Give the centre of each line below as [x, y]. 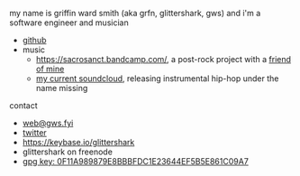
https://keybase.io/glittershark [78, 142]
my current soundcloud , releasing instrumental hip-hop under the [157, 79]
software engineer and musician [69, 23]
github [34, 40]
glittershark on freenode [67, 152]
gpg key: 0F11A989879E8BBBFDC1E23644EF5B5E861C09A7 [136, 161]
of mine [50, 69]
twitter [34, 133]
